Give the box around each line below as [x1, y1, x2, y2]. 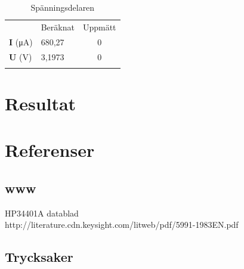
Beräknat [41, 20, 75, 33]
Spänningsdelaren [30, 1, 95, 13]
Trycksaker [5, 248, 73, 266]
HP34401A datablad [5, 206, 79, 219]
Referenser [5, 138, 95, 162]
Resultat [5, 91, 76, 116]
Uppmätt [82, 20, 116, 33]
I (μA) [9, 35, 33, 48]
